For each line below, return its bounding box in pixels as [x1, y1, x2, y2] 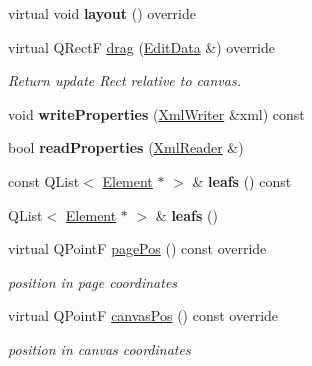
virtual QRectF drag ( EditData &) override [8, 36, 275, 57]
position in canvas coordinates [8, 338, 191, 359]
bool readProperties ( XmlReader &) [8, 137, 244, 158]
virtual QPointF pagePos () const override [8, 238, 267, 259]
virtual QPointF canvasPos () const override [8, 305, 279, 326]
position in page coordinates [8, 271, 178, 292]
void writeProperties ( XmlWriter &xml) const [8, 103, 305, 124]
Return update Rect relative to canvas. [8, 70, 241, 91]
